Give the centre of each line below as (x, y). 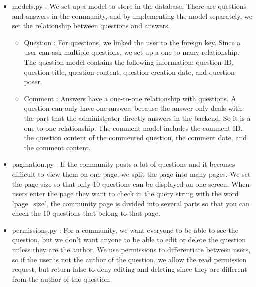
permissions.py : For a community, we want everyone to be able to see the (125, 229)
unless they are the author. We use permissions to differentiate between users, (131, 249)
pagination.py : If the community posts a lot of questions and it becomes (124, 164)
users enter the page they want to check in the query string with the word (125, 193)
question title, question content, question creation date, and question (129, 72)
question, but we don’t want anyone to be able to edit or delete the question (129, 239)
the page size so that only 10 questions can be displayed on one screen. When (131, 183)
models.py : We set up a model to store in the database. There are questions (129, 6)
